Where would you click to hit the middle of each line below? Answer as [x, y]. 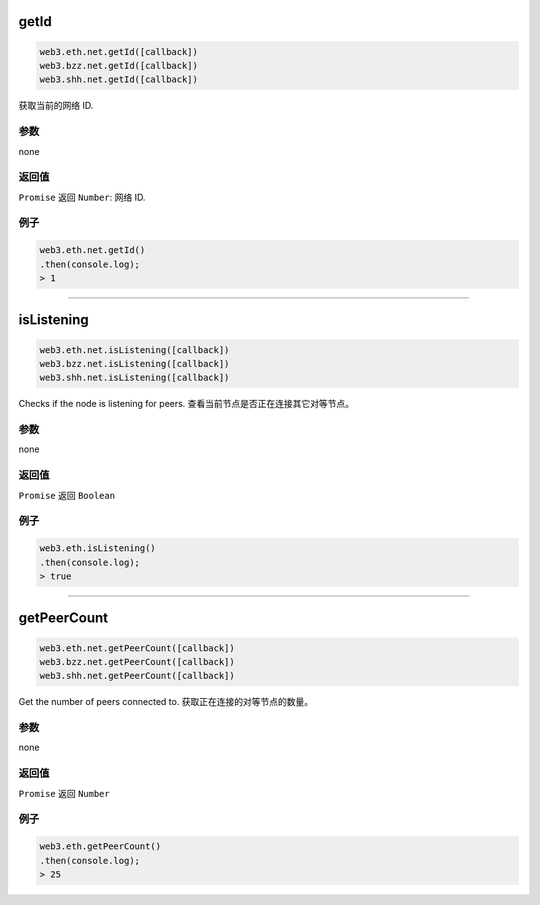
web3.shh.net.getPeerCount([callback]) [137, 676]
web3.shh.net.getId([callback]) [119, 79]
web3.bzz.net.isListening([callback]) [134, 363]
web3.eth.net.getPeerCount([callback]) [137, 648]
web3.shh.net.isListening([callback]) [134, 378]
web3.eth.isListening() [98, 548]
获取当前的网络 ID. [56, 106]
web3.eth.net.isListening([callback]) [134, 349]
